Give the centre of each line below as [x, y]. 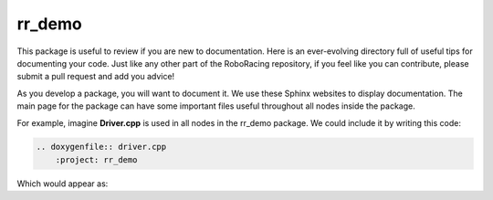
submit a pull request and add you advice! [96, 77]
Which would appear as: [63, 184]
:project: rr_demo [96, 159]
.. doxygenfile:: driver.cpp [101, 147]
